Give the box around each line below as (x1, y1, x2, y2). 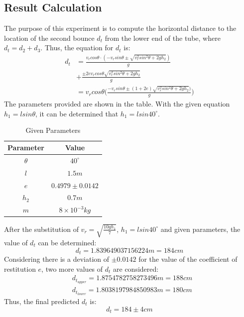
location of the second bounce (4, 32, 95, 43)
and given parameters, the (160, 223, 241, 234)
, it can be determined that (35, 108, 119, 118)
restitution (4, 263, 36, 274)
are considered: (113, 263, 159, 274)
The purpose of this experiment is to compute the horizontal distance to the (4, 23, 237, 33)
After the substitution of (4, 223, 79, 234)
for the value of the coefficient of (138, 253, 238, 264)
